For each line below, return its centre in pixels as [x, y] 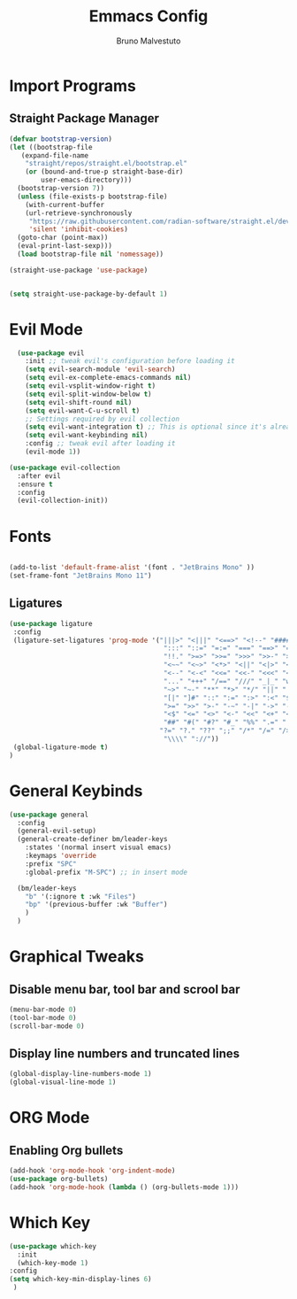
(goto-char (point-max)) [63, 238]
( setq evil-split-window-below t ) [88, 394]
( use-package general [49, 815]
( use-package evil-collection [65, 468]
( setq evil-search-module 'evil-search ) [100, 369]
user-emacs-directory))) [87, 180]
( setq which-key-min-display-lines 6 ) [80, 1280]
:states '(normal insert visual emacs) [99, 847]
